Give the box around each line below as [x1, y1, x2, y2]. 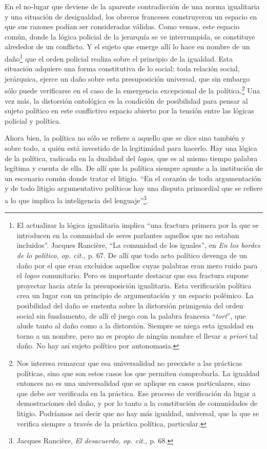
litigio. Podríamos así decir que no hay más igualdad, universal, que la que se [16, 407, 259, 418]
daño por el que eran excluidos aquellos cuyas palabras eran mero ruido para [16, 260, 258, 270]
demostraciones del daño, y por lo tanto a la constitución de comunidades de [16, 398, 258, 408]
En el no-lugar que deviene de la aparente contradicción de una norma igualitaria [5, 1, 260, 11]
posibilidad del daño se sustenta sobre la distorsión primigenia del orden [16, 300, 243, 310]
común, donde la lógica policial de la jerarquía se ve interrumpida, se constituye [5, 31, 255, 42]
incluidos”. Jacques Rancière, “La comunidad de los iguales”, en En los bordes [16, 240, 260, 250]
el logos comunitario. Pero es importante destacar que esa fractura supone [16, 270, 249, 281]
